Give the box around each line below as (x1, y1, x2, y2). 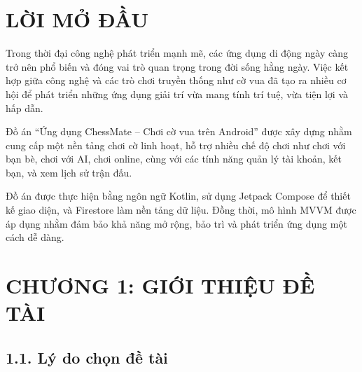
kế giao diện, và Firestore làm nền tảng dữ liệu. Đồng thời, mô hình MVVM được (6, 202, 356, 217)
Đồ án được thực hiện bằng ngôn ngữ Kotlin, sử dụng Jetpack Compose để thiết (6, 188, 351, 203)
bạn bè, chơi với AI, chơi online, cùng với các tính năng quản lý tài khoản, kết (6, 151, 342, 166)
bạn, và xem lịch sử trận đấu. (6, 165, 132, 179)
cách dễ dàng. (6, 230, 64, 244)
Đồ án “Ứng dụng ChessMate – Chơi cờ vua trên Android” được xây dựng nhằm (6, 124, 352, 139)
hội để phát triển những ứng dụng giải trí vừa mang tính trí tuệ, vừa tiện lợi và (6, 86, 349, 101)
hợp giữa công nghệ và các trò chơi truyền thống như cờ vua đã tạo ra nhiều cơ (6, 73, 347, 88)
